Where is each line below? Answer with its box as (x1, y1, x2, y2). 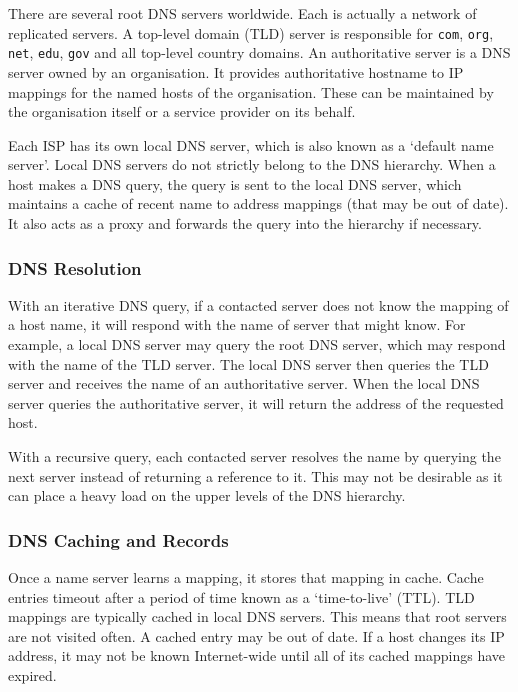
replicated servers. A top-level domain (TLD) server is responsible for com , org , (8, 22, 494, 43)
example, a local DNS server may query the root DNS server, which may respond (8, 334, 506, 355)
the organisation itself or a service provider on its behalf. (8, 101, 356, 122)
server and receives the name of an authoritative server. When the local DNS (8, 373, 480, 394)
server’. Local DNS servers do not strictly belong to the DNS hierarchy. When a (8, 154, 496, 175)
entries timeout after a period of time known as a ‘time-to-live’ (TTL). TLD (8, 586, 475, 607)
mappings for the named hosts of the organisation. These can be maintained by (8, 81, 494, 102)
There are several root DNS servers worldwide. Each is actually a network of (8, 3, 477, 23)
